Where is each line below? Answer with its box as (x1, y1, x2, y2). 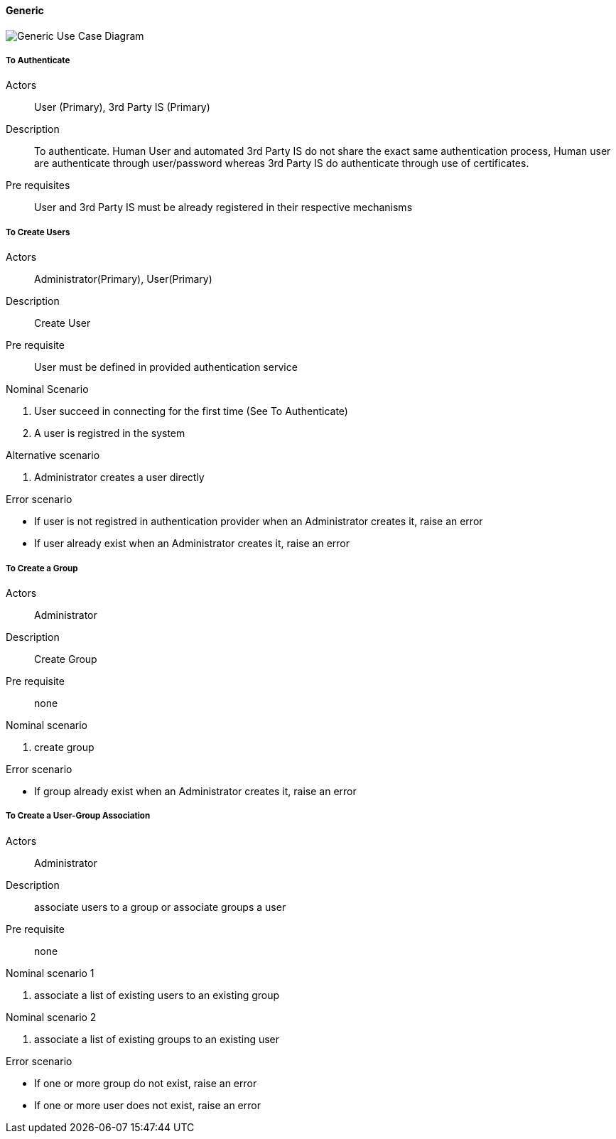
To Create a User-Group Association (6, 811, 151, 821)
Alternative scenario (6, 449, 100, 462)
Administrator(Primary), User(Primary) (34, 273, 212, 286)
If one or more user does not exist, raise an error (34, 1098, 261, 1111)
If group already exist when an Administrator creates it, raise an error (34, 784, 357, 797)
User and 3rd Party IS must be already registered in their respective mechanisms (34, 201, 413, 214)
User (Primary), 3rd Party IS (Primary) (34, 101, 210, 114)
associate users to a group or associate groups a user (34, 900, 286, 913)
